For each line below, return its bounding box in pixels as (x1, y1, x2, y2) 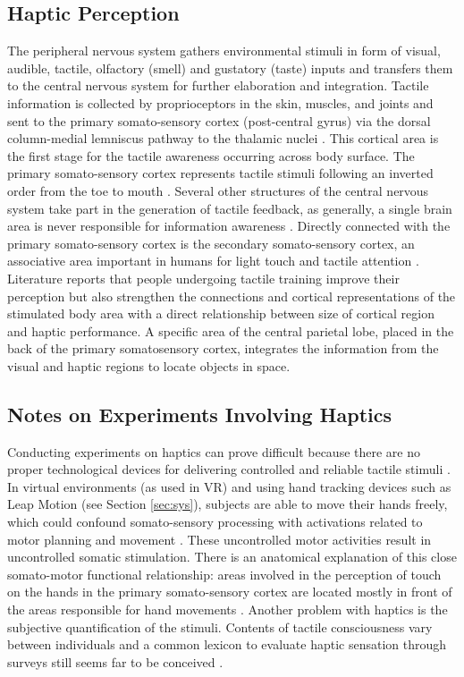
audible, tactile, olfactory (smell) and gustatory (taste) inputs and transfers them (7, 58, 453, 77)
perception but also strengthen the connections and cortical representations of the (7, 286, 456, 305)
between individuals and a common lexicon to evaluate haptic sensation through (7, 635, 447, 654)
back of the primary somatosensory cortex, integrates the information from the (7, 339, 439, 358)
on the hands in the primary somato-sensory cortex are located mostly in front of (7, 582, 452, 601)
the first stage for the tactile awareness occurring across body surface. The (7, 146, 415, 165)
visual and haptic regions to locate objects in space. (7, 356, 291, 375)
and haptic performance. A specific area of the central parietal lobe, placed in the (7, 321, 454, 340)
